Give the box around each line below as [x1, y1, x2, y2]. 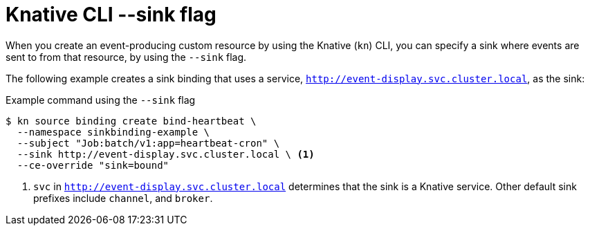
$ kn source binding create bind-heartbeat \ [6, 115, 257, 127]
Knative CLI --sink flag [6, 3, 216, 26]
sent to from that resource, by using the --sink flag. [6, 50, 247, 63]
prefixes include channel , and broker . [33, 192, 213, 204]
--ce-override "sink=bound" [17, 159, 169, 171]
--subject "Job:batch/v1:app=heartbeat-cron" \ [17, 137, 280, 149]
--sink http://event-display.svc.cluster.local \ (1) [17, 148, 315, 160]
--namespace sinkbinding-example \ [17, 126, 210, 138]
